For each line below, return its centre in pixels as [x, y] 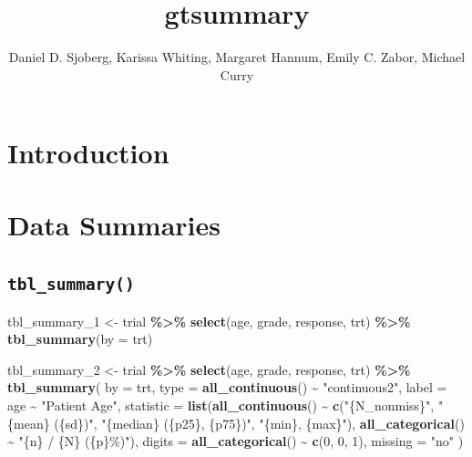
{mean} [29, 423]
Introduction [88, 153]
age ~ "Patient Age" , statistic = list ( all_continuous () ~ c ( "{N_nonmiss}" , [221, 405]
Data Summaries [114, 224]
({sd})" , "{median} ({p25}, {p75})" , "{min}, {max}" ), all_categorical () [259, 423]
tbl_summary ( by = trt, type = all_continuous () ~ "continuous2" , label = [227, 387]
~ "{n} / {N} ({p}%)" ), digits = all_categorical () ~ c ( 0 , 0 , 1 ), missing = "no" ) [236, 441]
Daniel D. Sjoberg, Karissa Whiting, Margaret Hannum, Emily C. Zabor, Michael [237, 57]
